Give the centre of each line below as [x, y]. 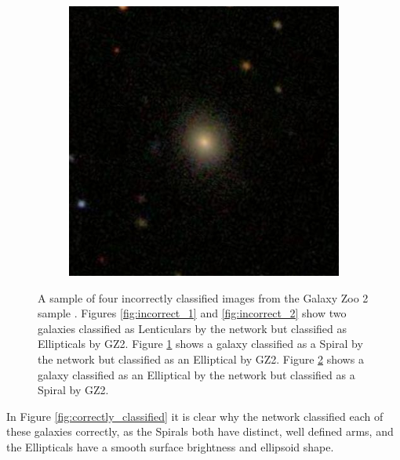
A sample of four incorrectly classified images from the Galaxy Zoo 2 [203, 297]
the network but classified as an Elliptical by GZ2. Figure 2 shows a [201, 359]
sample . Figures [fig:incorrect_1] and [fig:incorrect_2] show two [192, 313]
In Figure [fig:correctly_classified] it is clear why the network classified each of [195, 416]
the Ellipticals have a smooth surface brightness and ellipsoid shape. [170, 446]
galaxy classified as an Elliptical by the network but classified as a [196, 374]
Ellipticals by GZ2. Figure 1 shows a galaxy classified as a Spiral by [200, 344]
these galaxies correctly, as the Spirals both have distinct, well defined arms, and [200, 431]
